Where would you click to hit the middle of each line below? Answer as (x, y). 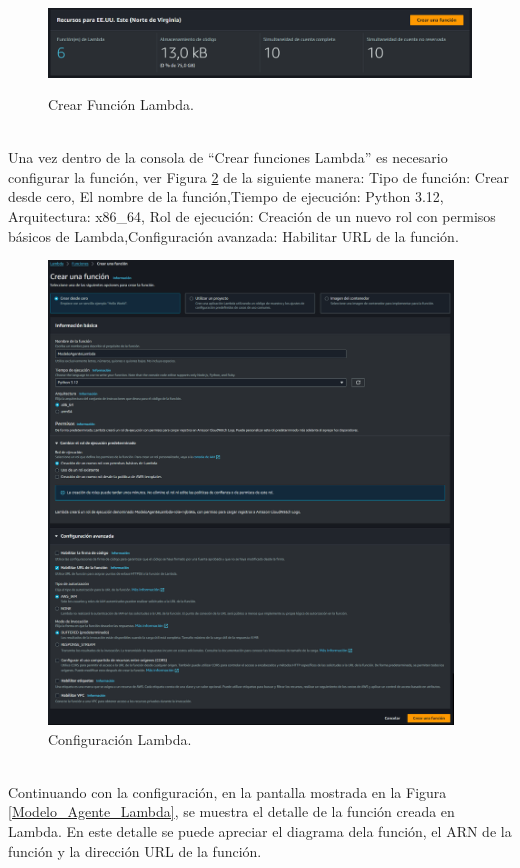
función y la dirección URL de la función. (135, 850)
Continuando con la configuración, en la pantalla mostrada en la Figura (227, 791)
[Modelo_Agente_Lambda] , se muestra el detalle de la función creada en (231, 811)
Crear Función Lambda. (121, 104)
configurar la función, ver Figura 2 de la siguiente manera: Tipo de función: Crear (259, 176)
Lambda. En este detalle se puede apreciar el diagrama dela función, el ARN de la (260, 831)
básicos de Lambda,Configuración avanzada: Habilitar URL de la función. (233, 235)
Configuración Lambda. (120, 738)
